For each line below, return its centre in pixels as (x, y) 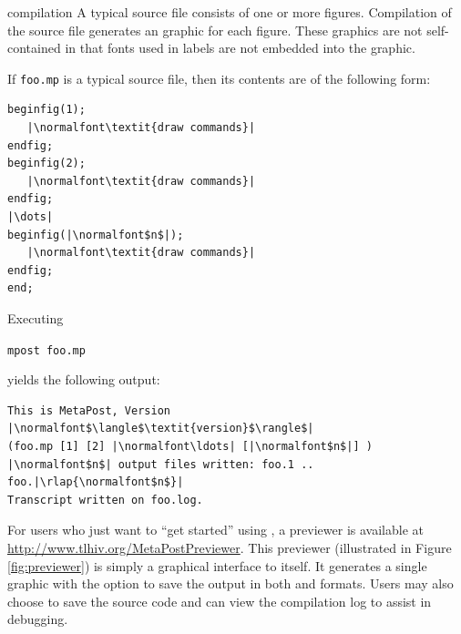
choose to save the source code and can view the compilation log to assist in (220, 601)
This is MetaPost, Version (89, 410)
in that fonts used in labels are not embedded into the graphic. (240, 48)
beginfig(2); (46, 164)
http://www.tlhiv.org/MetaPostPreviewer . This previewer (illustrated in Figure (230, 547)
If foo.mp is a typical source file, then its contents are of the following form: (219, 78)
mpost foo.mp (46, 350)
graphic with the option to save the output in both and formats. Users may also (230, 583)
